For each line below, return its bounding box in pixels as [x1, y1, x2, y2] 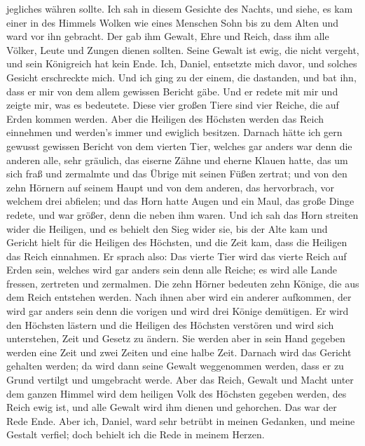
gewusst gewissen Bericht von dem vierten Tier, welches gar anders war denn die [6, 138, 352, 153]
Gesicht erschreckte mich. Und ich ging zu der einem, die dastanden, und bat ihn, [6, 69, 357, 84]
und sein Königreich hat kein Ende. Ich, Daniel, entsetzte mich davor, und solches [6, 56, 357, 71]
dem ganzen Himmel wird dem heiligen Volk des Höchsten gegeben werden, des [6, 386, 347, 400]
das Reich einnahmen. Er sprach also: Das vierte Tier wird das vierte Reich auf [6, 248, 347, 263]
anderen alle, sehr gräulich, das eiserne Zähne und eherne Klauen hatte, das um [6, 152, 348, 167]
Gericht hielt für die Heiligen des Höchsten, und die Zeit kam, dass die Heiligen [6, 235, 347, 250]
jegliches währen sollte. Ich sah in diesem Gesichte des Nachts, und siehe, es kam [6, 1, 353, 15]
